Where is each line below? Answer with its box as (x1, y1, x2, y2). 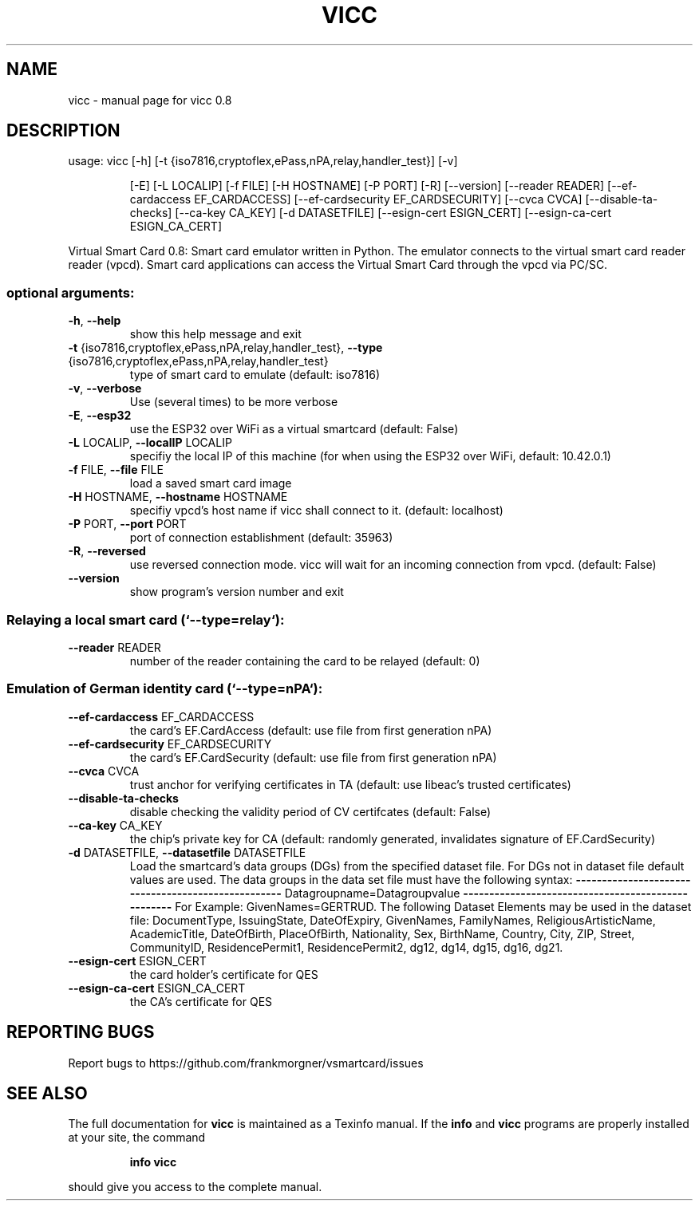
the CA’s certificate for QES (129, 994, 273, 1008)
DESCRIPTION (6, 120, 120, 141)
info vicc (129, 1155, 177, 1170)
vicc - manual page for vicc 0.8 (68, 93, 232, 107)
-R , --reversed (68, 544, 146, 558)
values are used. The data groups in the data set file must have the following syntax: (129, 872, 573, 886)
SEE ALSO (6, 1083, 88, 1103)
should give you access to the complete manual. (68, 1180, 322, 1194)
